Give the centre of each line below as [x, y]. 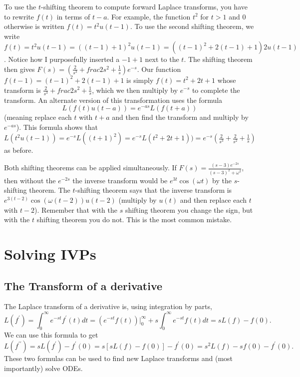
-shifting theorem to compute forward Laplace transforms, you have [144, 6]
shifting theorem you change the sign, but [189, 209]
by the [222, 180]
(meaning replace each [38, 117]
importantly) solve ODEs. [43, 368]
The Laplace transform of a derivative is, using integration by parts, [108, 306]
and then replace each [213, 200]
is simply [140, 80]
